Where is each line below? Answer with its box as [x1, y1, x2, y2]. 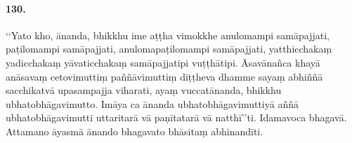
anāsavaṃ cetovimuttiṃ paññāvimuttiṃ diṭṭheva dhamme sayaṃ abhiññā [6, 69, 323, 83]
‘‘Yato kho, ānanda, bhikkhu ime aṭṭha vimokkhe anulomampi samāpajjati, [6, 27, 330, 42]
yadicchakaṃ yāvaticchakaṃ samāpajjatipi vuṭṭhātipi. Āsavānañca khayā [6, 55, 320, 69]
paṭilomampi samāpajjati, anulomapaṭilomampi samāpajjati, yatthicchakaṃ [6, 41, 332, 56]
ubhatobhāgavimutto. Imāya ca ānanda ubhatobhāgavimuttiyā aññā [6, 96, 299, 111]
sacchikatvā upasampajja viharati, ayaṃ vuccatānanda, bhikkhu [6, 83, 282, 97]
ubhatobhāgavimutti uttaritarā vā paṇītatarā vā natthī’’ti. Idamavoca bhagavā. [6, 110, 347, 125]
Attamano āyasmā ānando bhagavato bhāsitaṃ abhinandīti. [6, 123, 263, 138]
